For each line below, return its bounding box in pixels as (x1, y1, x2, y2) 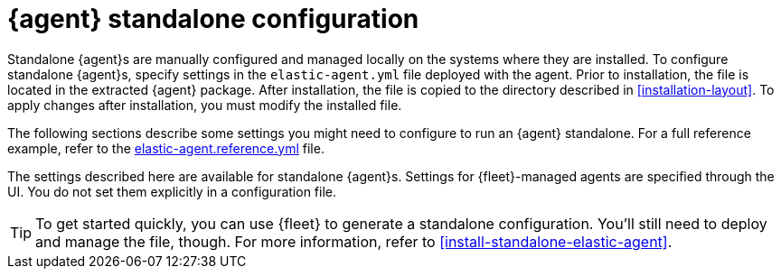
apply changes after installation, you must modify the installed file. (7, 97, 402, 113)
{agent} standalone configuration (7, 4, 419, 34)
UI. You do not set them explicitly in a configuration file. (7, 183, 337, 199)
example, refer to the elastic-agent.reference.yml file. (7, 140, 325, 156)
